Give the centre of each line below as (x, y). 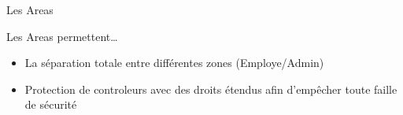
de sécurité (51, 104)
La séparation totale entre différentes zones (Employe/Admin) (174, 63)
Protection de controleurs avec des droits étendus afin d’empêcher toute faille (211, 89)
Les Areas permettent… (62, 36)
